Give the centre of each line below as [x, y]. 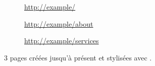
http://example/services [62, 41]
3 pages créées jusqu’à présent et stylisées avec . [78, 57]
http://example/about [59, 23]
